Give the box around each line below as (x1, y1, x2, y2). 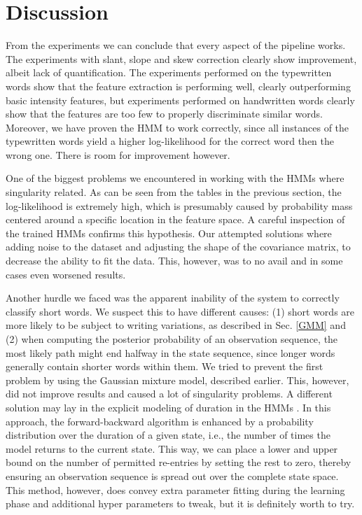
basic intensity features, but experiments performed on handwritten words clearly (6, 92, 355, 107)
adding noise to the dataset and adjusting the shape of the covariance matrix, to (6, 239, 351, 254)
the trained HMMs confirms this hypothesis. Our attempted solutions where (6, 225, 332, 240)
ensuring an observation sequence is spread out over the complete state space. (6, 468, 339, 483)
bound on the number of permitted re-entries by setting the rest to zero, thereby (6, 455, 351, 470)
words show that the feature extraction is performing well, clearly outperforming (6, 78, 351, 93)
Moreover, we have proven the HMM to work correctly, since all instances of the (6, 120, 349, 134)
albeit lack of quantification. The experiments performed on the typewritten (6, 65, 332, 80)
